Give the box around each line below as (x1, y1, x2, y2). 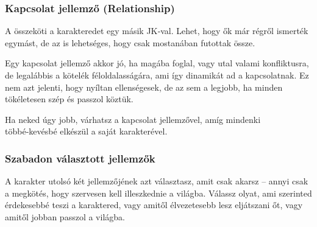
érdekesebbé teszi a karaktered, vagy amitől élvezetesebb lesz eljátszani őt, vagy (5, 198, 303, 211)
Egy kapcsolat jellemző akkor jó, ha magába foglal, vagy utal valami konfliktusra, (5, 57, 309, 69)
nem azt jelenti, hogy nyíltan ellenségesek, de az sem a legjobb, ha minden (5, 80, 283, 93)
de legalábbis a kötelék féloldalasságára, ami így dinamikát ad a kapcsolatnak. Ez (5, 69, 309, 81)
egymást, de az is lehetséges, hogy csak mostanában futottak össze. (5, 36, 255, 49)
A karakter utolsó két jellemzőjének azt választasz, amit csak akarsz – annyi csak (5, 175, 308, 187)
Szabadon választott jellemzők (5, 150, 155, 166)
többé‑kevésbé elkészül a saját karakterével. (5, 125, 168, 138)
